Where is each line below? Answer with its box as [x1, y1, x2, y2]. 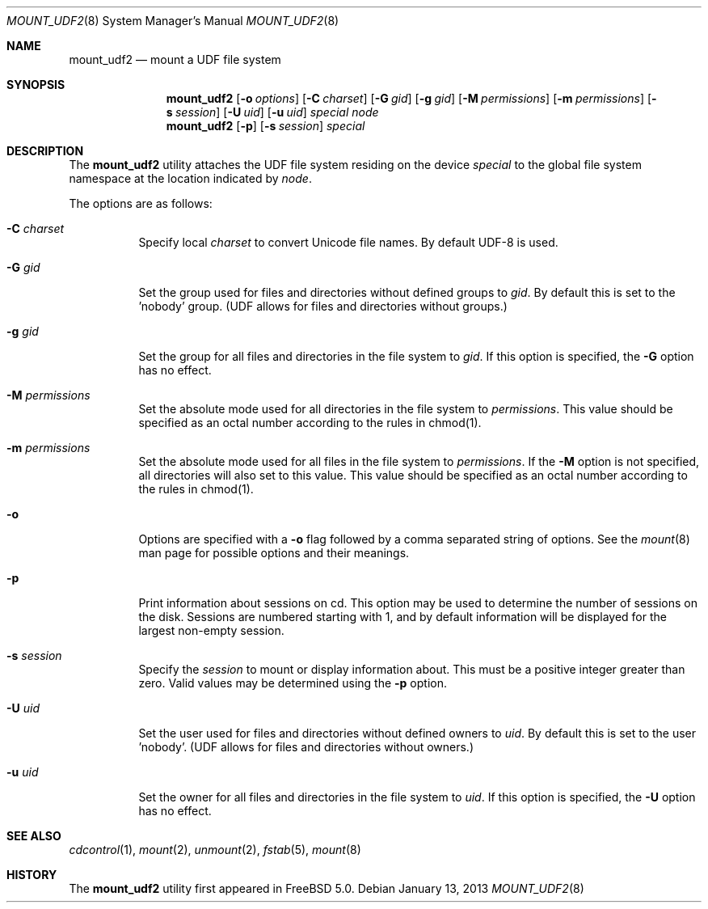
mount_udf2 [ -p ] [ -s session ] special [166, 119, 365, 133]
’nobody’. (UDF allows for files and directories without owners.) [138, 740, 474, 754]
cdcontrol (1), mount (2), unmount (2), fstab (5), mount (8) [69, 843, 361, 856]
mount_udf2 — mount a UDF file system [69, 53, 281, 66]
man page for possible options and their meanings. [138, 546, 410, 560]
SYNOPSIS [6, 78, 65, 91]
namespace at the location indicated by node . [69, 171, 312, 185]
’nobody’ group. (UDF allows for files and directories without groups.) [138, 299, 508, 313]
